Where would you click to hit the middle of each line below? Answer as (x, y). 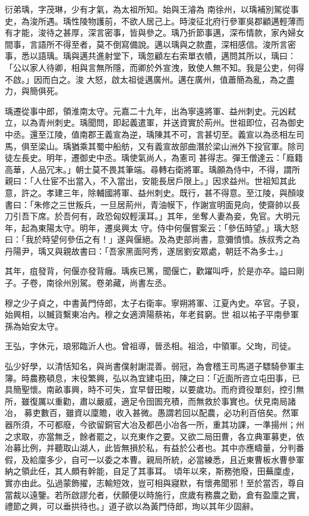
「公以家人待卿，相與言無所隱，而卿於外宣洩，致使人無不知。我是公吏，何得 (154, 67)
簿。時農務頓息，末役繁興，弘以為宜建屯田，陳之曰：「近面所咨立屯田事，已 (152, 377)
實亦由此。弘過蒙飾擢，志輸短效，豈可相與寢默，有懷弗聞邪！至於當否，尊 (150, 482)
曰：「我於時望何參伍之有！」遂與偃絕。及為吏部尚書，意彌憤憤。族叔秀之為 (152, 239)
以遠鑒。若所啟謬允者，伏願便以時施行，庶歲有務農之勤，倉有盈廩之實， (163, 494)
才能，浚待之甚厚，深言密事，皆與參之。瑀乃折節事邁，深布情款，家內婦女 (158, 32)
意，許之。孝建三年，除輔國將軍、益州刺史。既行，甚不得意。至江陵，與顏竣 (154, 192)
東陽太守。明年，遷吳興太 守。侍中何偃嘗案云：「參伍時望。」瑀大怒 (168, 227)
